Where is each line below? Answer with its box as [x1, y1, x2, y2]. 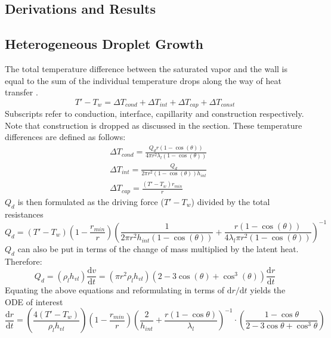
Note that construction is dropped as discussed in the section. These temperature [5, 119, 302, 131]
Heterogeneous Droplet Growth [5, 35, 203, 53]
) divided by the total [191, 195, 270, 207]
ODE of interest [5, 295, 63, 308]
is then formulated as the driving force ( [17, 195, 164, 207]
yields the [250, 284, 286, 296]
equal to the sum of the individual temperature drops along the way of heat [5, 74, 281, 86]
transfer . [5, 86, 38, 98]
